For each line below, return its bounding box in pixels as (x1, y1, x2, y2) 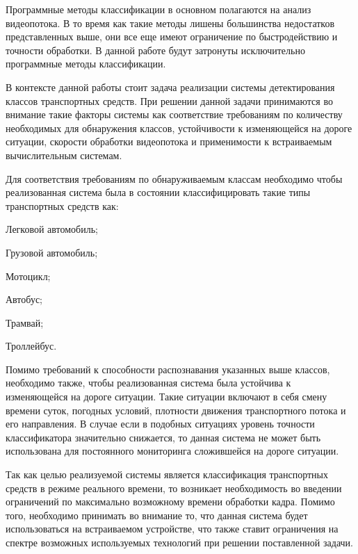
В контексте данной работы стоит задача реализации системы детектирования (6, 79, 335, 94)
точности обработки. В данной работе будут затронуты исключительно (6, 42, 305, 57)
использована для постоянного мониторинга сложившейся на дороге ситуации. (6, 443, 339, 458)
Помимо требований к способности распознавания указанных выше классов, (6, 361, 330, 376)
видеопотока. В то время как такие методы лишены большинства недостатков (6, 15, 335, 30)
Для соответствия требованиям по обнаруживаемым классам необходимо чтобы (6, 171, 343, 186)
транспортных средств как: (6, 198, 119, 213)
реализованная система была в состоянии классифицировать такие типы (6, 185, 311, 199)
